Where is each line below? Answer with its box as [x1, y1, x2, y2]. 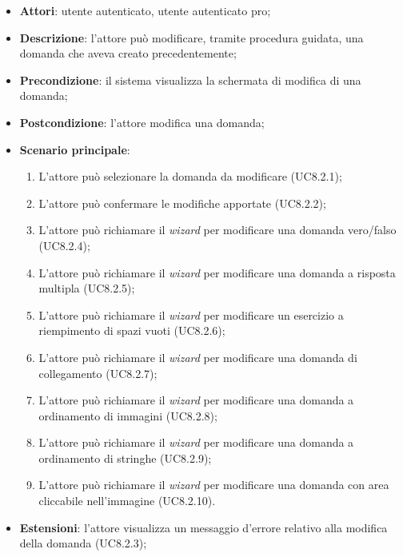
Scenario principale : [19, 141, 130, 157]
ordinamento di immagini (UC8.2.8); [38, 407, 217, 424]
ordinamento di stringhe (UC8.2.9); [38, 449, 212, 466]
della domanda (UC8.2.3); [19, 535, 147, 551]
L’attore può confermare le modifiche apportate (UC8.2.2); [38, 194, 326, 211]
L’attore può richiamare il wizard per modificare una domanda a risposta [38, 264, 396, 280]
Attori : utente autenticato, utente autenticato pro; [19, 2, 271, 18]
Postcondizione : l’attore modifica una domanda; [19, 113, 265, 130]
